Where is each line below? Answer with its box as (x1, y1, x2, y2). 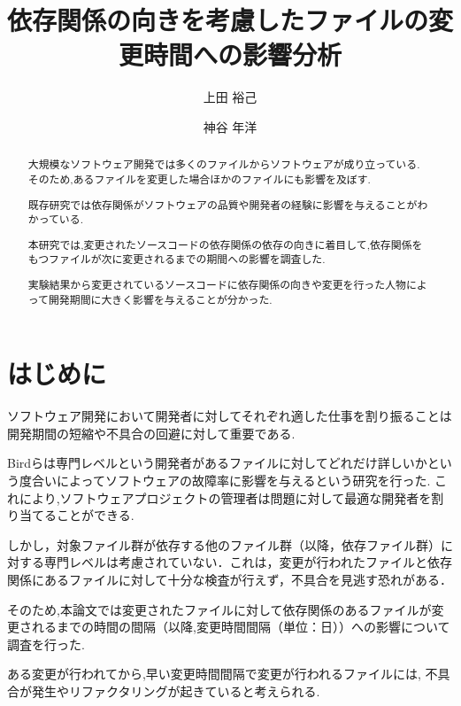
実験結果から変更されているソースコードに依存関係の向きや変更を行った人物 (27, 276, 406, 291)
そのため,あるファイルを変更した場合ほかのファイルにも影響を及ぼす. (27, 171, 371, 186)
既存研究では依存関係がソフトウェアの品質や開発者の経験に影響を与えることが (27, 197, 418, 212)
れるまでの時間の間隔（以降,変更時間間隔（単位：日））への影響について (31, 617, 450, 636)
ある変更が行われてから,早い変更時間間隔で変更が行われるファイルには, (7, 664, 421, 683)
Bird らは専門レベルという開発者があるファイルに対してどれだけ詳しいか (7, 454, 427, 472)
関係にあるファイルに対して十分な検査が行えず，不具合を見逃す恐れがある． (7, 570, 452, 588)
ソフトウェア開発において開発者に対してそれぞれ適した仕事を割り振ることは (7, 407, 452, 425)
